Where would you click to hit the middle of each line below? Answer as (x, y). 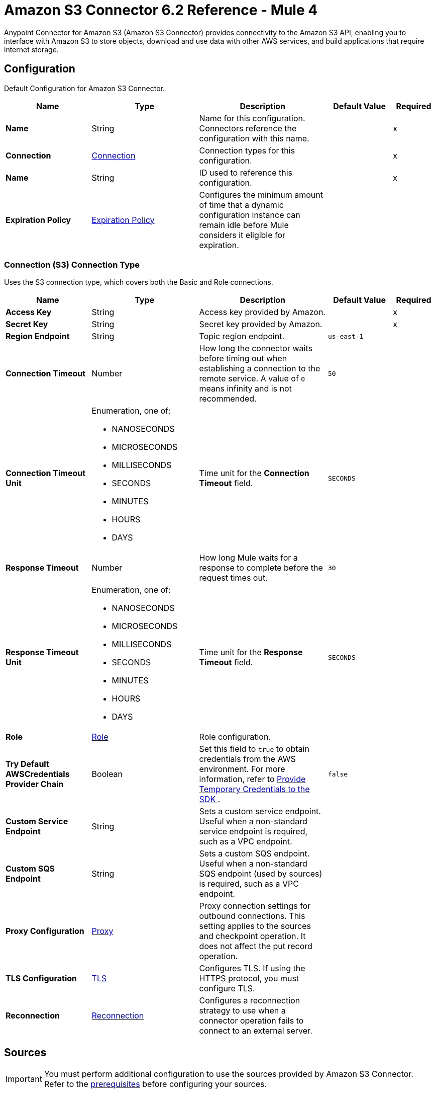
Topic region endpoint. (242, 336)
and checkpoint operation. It (252, 936)
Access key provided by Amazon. (262, 312)
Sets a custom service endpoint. (260, 811)
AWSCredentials (38, 774)
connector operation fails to (251, 1021)
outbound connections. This (252, 916)
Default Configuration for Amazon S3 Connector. (84, 88)
